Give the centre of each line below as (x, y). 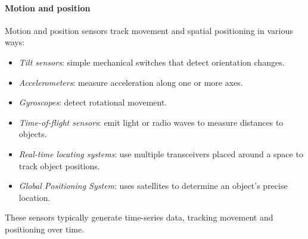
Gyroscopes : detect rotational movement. (93, 102)
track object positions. (59, 165)
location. (35, 197)
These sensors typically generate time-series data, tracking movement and (139, 217)
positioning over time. (45, 229)
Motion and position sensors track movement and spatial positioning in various (149, 30)
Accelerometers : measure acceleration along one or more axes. (131, 82)
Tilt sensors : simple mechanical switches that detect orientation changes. (152, 62)
